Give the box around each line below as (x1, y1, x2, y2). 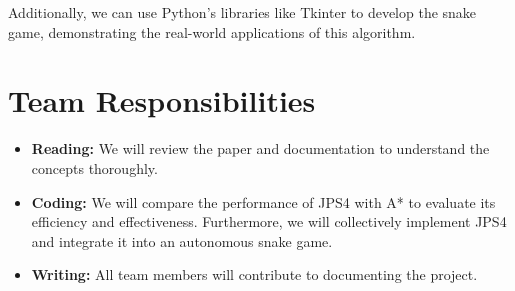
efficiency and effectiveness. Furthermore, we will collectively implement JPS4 (31, 211, 507, 232)
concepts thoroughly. (31, 157, 158, 178)
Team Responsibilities (8, 80, 316, 121)
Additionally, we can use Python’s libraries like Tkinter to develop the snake (8, 2, 477, 22)
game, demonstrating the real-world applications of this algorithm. (8, 21, 416, 42)
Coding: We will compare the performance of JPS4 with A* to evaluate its (31, 191, 496, 212)
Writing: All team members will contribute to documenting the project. (31, 264, 478, 285)
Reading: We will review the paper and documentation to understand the (31, 138, 490, 159)
